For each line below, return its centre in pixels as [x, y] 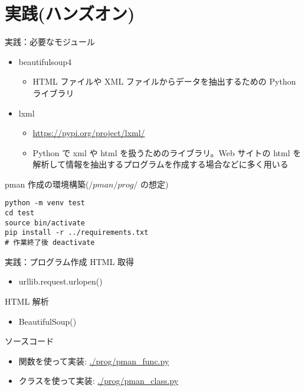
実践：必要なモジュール [50, 42]
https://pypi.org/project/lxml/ [89, 133]
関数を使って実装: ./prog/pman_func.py [94, 361]
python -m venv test [45, 203]
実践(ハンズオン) [70, 13]
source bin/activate [45, 223]
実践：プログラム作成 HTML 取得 [70, 261]
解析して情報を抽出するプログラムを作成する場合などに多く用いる [160, 164]
